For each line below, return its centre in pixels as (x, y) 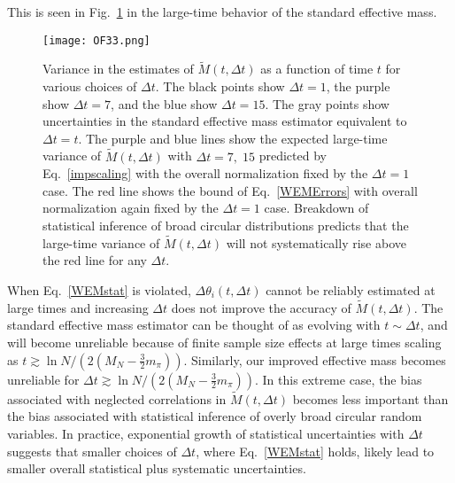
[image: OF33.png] (96, 40)
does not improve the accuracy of (261, 307)
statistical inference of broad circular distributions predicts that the (226, 226)
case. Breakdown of (316, 208)
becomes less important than (370, 398)
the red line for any (95, 260)
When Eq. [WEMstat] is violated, (99, 290)
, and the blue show (164, 103)
